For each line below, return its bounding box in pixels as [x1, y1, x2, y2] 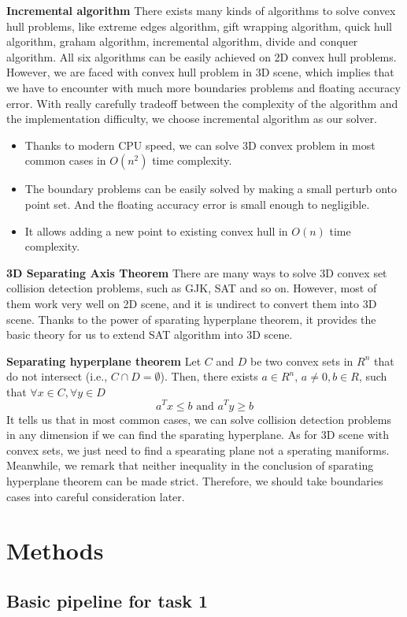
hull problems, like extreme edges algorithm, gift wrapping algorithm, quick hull [6, 17, 392, 34]
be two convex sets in [250, 352, 353, 369]
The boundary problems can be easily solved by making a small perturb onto [24, 180, 398, 197]
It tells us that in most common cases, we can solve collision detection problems [6, 411, 392, 427]
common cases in [24, 152, 106, 169]
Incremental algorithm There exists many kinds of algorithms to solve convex [6, 2, 396, 18]
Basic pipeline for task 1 [6, 588, 209, 612]
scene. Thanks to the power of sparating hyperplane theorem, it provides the [6, 310, 376, 327]
